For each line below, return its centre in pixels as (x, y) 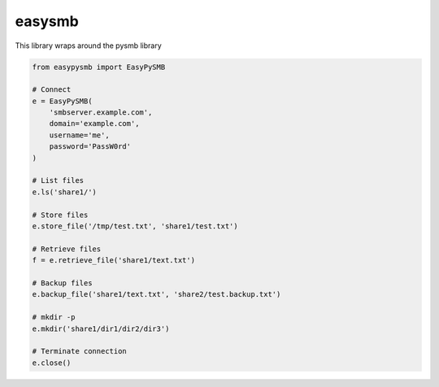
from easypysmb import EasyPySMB (99, 67)
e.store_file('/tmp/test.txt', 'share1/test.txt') (135, 226)
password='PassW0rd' (90, 147)
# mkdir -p (54, 317)
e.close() (52, 363)
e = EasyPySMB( (62, 101)
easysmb (47, 21)
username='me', (79, 135)
